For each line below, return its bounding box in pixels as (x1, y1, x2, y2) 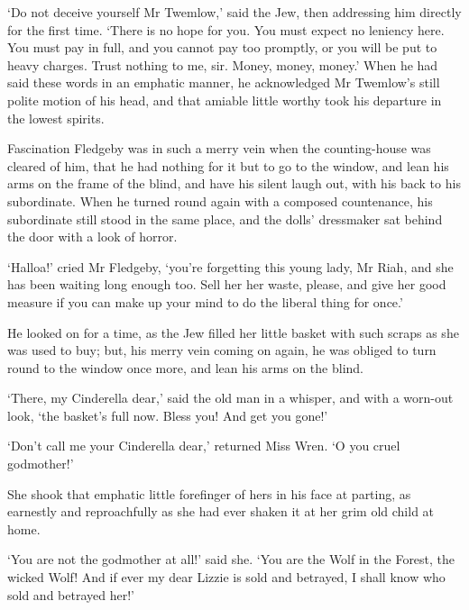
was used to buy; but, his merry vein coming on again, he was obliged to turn (7, 341, 437, 360)
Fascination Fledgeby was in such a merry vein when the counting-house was (7, 139, 431, 158)
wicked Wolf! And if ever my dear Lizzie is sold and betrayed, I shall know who (7, 568, 446, 587)
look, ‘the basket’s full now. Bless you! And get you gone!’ (7, 405, 328, 424)
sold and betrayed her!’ (7, 585, 134, 604)
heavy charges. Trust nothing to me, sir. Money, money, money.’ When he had (7, 55, 438, 74)
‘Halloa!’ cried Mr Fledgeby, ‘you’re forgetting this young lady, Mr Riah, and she (7, 257, 454, 276)
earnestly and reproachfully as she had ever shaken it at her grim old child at (7, 502, 435, 521)
